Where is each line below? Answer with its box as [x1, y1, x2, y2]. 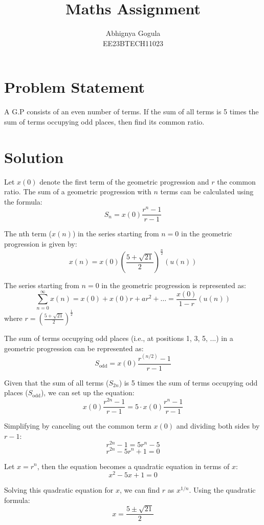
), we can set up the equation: [40, 387, 135, 398]
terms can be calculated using [160, 186, 254, 197]
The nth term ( [4, 228, 52, 239]
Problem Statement [4, 76, 145, 97]
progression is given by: [4, 238, 77, 249]
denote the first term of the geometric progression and [39, 176, 209, 187]
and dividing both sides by [176, 420, 260, 431]
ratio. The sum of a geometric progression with [4, 186, 151, 197]
